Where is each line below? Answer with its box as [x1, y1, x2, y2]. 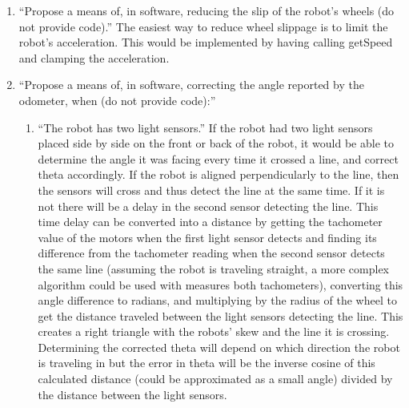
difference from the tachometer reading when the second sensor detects [38, 244, 385, 261]
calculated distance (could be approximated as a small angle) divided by [38, 370, 393, 387]
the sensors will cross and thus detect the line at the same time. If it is [38, 181, 385, 198]
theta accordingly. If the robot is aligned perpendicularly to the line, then [38, 166, 399, 183]
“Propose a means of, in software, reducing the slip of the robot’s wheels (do [18, 2, 395, 18]
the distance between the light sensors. [38, 386, 227, 402]
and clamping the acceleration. [18, 49, 170, 66]
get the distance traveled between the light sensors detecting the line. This [38, 307, 403, 324]
